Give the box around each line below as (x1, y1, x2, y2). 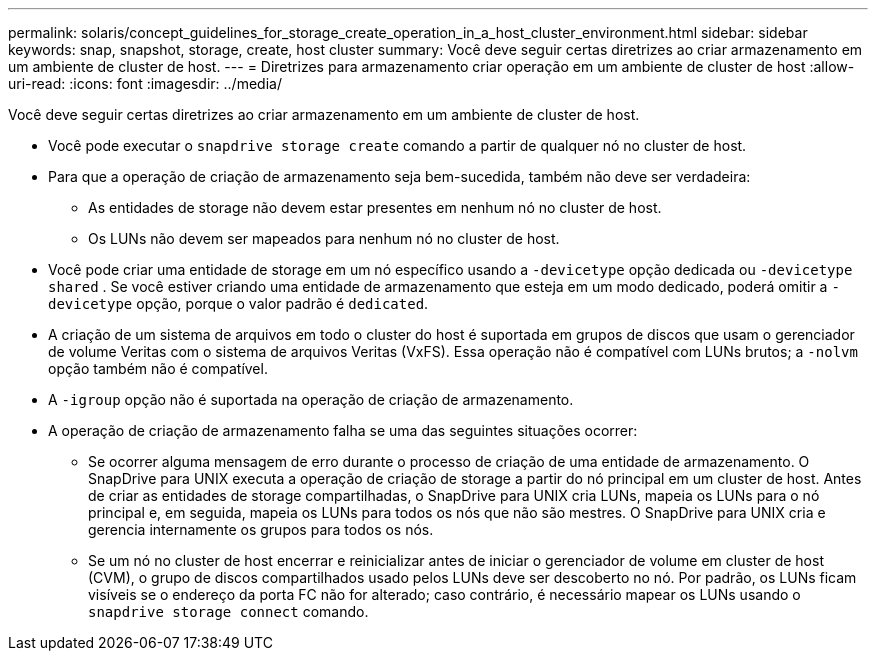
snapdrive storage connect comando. (88, 603, 369, 620)
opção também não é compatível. (48, 360, 268, 377)
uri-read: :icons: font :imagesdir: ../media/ (8, 75, 282, 92)
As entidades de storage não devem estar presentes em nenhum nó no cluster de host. (88, 199, 662, 216)
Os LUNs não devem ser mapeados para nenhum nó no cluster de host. (88, 230, 560, 247)
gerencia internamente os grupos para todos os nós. (88, 521, 434, 538)
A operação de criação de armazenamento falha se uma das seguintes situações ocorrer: (48, 422, 638, 439)
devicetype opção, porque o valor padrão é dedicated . (48, 295, 429, 312)
